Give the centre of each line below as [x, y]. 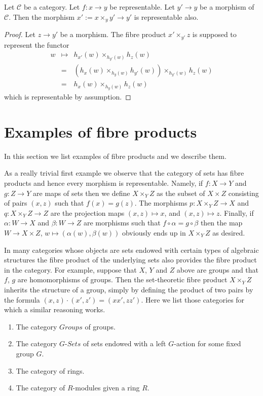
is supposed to [214, 34]
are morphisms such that [122, 223]
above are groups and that [218, 269]
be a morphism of [227, 7]
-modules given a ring [106, 388]
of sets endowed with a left [125, 343]
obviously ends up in [154, 233]
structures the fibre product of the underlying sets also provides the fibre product [130, 260]
